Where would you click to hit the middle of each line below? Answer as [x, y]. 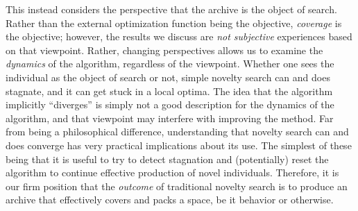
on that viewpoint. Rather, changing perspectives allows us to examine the [164, 50]
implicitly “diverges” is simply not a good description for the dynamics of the [170, 104]
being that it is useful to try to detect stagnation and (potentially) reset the [167, 159]
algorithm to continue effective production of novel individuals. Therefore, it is [172, 172]
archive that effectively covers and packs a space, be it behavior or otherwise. [170, 200]
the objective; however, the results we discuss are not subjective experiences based [179, 36]
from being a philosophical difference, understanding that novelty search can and [177, 132]
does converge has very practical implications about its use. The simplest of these [179, 145]
